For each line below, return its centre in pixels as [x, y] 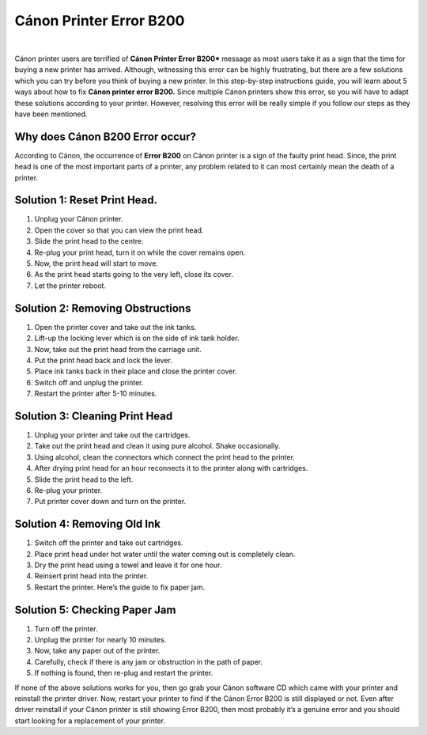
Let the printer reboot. [70, 286]
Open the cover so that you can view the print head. [119, 230]
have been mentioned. [51, 114]
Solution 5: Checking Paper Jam [95, 610]
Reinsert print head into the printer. [91, 576]
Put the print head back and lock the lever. [104, 360]
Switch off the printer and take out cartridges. [109, 543]
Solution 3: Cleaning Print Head [94, 416]
